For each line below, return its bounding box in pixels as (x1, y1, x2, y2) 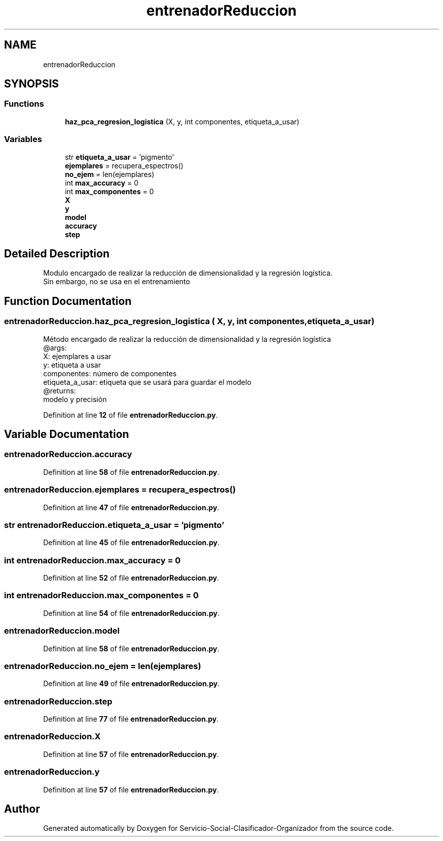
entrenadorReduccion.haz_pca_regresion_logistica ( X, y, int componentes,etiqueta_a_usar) (4, 316, 375, 327)
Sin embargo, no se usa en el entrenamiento (43, 277, 190, 286)
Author (4, 803, 40, 816)
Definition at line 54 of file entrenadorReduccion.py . (43, 608, 219, 617)
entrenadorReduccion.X (4, 731, 101, 742)
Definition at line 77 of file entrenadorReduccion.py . (43, 715, 219, 724)
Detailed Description (4, 247, 110, 260)
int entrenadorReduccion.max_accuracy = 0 (4, 555, 181, 565)
